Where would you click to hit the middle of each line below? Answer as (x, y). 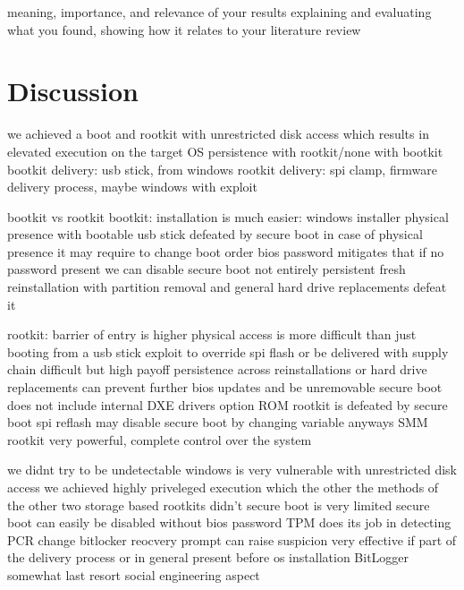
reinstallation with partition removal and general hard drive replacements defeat (227, 287)
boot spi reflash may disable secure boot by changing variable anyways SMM (218, 422)
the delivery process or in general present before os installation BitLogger (208, 557)
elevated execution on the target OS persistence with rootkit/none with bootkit (225, 151)
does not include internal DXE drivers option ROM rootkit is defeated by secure (228, 404)
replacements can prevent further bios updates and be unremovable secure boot (225, 387)
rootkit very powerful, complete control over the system (160, 439)
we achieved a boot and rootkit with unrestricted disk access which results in (218, 134)
